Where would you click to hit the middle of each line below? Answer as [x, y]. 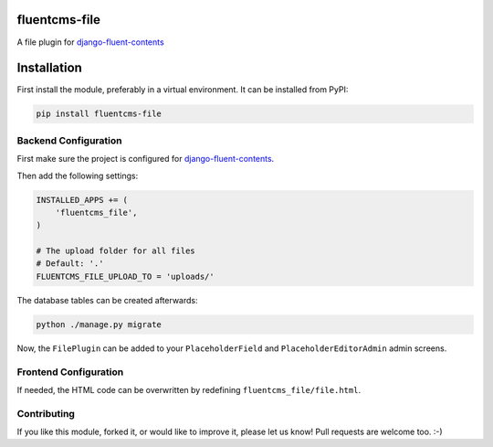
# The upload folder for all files [115, 251]
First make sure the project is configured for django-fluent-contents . [146, 159]
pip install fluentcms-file [99, 114]
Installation [49, 68]
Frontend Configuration [70, 372]
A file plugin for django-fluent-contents [90, 42]
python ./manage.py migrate [99, 324]
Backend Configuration [69, 140]
